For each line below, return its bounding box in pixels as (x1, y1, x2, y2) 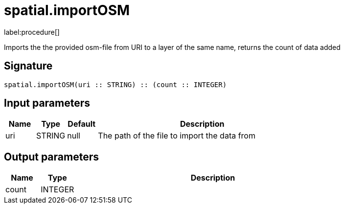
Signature (4, 60, 53, 72)
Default (68, 119, 96, 129)
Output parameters (4, 150, 99, 163)
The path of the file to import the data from (98, 131, 255, 141)
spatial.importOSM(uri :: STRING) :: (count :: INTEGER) (4, 80, 227, 89)
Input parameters (4, 97, 91, 110)
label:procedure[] (4, 27, 60, 36)
